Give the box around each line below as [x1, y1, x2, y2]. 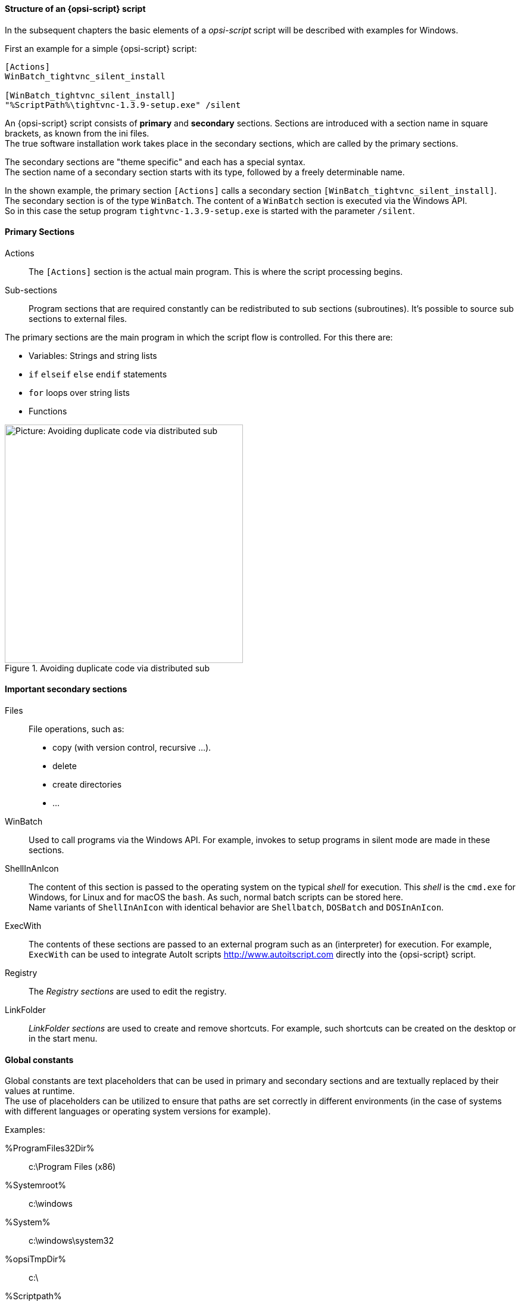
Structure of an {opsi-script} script [5, 4, 146, 14]
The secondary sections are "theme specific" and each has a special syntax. [5, 156, 305, 167]
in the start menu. [29, 1033, 98, 1044]
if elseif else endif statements [29, 368, 167, 379]
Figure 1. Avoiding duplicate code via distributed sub [5, 662, 210, 673]
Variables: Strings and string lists [29, 350, 157, 361]
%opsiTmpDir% [5, 1254, 67, 1265]
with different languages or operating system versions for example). [5, 1106, 271, 1117]
